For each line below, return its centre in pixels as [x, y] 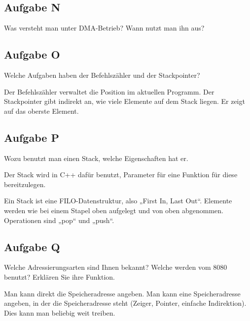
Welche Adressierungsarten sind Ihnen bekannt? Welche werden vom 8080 [116, 267]
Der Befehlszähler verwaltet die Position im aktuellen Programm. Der [109, 91]
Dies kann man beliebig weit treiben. [60, 312]
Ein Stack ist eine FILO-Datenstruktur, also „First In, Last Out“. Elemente [118, 201]
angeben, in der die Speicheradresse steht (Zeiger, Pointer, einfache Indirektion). [125, 303]
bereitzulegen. [25, 184]
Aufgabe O [32, 54]
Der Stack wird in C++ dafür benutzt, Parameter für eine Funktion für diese [121, 175]
